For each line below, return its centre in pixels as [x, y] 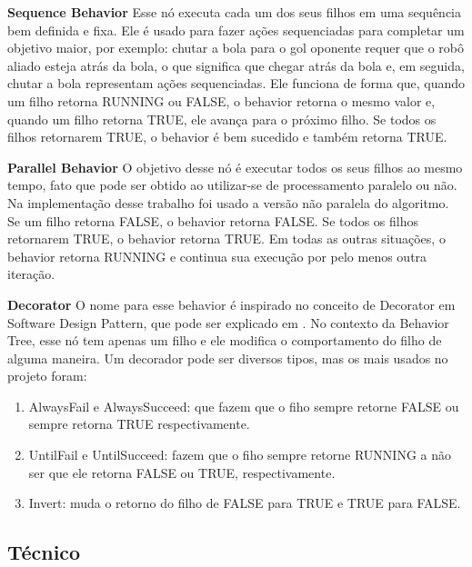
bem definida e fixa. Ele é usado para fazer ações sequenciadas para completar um [236, 30]
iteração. [31, 274]
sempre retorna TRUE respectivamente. [139, 424]
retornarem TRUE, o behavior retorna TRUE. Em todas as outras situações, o [226, 239]
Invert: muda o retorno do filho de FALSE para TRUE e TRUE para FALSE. [245, 503]
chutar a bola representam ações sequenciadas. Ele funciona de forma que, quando [236, 83]
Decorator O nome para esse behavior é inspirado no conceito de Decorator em [231, 304]
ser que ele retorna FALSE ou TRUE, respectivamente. [182, 472]
